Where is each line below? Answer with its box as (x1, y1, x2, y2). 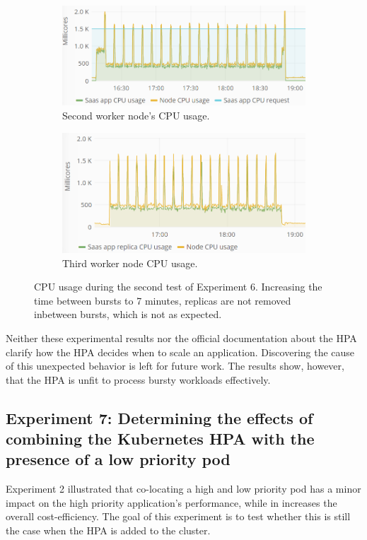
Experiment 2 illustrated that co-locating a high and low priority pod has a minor (6, 481, 361, 496)
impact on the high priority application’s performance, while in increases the (6, 495, 337, 510)
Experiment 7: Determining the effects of (6, 406, 313, 428)
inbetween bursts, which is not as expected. (34, 307, 222, 322)
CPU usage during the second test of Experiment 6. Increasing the (34, 279, 322, 294)
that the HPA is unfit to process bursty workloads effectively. (6, 372, 271, 387)
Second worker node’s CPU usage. (62, 107, 210, 122)
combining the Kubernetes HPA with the (6, 428, 315, 450)
